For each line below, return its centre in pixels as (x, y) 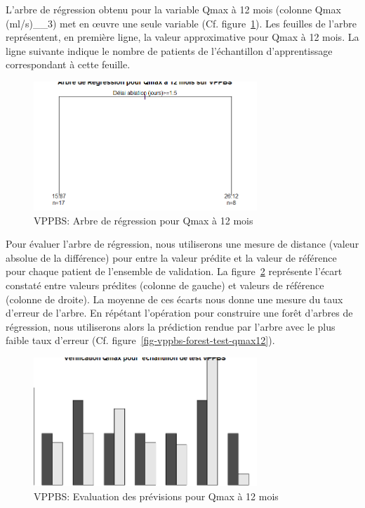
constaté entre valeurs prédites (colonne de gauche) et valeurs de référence (165, 285)
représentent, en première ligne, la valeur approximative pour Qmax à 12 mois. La (182, 37)
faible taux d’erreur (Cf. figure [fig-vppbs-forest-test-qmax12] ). (140, 340)
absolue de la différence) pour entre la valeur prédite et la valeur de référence (171, 257)
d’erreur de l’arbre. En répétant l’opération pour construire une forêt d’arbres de (179, 313)
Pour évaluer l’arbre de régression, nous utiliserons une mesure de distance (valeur (182, 244)
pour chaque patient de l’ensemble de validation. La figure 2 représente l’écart (174, 271)
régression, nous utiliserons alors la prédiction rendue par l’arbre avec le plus (171, 326)
